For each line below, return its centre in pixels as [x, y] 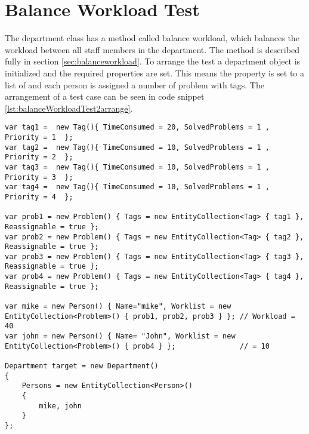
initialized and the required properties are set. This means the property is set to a [154, 73]
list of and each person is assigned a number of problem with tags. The [135, 84]
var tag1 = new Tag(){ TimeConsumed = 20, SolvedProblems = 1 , [137, 127]
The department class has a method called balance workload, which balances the [152, 38]
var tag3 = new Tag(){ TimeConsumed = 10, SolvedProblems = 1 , [137, 167]
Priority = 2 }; [39, 157]
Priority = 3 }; [39, 177]
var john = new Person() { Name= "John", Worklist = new [120, 336]
